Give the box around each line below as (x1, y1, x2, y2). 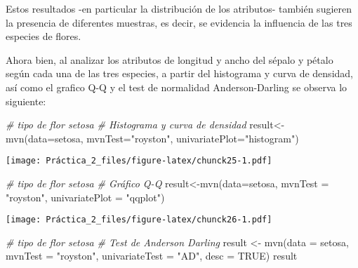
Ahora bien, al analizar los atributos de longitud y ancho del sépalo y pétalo (6, 52, 333, 67)
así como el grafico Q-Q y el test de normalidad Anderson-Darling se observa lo (6, 79, 347, 94)
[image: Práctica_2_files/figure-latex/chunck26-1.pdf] (6, 215, 272, 225)
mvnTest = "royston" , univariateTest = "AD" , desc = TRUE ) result (6, 248, 298, 263)
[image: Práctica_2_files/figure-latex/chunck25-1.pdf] (6, 156, 272, 166)
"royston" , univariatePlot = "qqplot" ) (6, 189, 165, 204)
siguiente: (6, 93, 46, 108)
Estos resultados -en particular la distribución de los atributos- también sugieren (6, 1, 352, 15)
